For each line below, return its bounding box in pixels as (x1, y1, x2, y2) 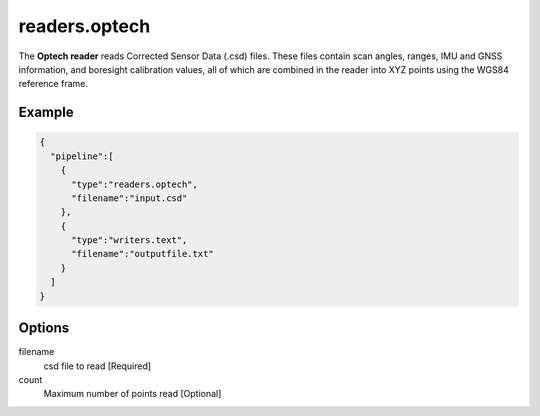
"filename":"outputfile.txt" (71, 248, 214, 260)
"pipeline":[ (50, 150, 114, 162)
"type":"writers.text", (71, 235, 188, 246)
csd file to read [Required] (43, 360, 152, 372)
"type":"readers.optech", (71, 178, 199, 190)
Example (18, 104, 74, 121)
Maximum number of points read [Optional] (43, 388, 222, 400)
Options (18, 320, 70, 337)
